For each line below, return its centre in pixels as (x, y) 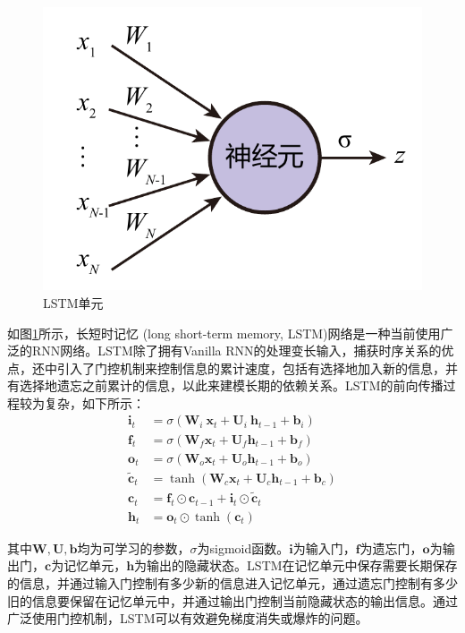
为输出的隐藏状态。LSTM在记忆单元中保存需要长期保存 (296, 565)
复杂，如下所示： (94, 402)
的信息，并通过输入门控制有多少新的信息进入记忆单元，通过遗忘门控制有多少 (232, 583)
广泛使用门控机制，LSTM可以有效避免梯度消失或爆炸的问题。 (188, 618)
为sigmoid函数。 (243, 547)
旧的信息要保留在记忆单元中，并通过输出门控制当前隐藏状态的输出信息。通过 (232, 600)
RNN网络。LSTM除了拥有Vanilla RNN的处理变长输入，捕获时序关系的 (237, 351)
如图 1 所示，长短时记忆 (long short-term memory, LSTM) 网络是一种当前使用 (224, 333)
